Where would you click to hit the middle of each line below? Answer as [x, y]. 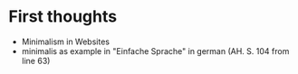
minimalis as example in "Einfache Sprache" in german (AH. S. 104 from [155, 51]
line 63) [36, 60]
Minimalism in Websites [66, 42]
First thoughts [63, 17]
